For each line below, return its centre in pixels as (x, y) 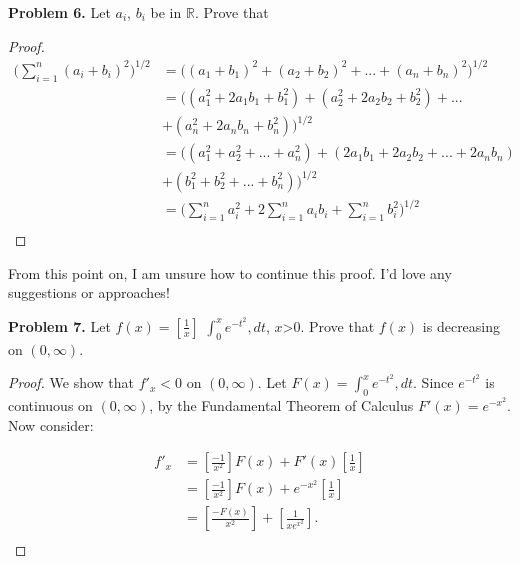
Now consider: (51, 424)
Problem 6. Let (59, 12)
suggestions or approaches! (89, 292)
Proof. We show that (71, 382)
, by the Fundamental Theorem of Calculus (281, 404)
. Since (433, 382)
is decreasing (461, 325)
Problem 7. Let (59, 325)
